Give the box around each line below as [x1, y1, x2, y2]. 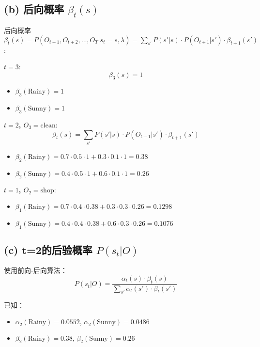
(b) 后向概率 [4, 1, 64, 16]
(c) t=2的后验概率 [4, 242, 92, 257]
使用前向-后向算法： [4, 265, 67, 275]
